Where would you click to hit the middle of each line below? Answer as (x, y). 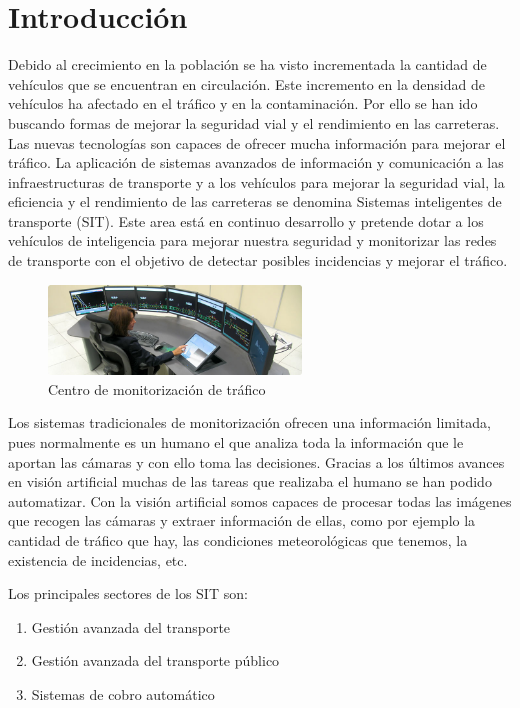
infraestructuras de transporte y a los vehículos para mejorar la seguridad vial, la (256, 181)
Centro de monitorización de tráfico (157, 388)
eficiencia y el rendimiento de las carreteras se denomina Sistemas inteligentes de (255, 201)
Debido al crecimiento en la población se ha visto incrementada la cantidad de (247, 64)
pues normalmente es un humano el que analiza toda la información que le (236, 442)
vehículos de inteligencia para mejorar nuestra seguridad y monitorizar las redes (252, 240)
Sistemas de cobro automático (123, 693)
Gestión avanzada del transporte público (155, 660)
